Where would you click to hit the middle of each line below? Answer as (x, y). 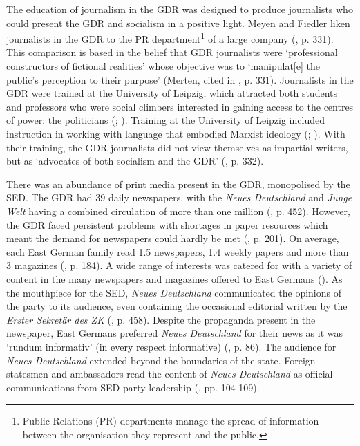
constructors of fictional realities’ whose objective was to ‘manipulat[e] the (163, 66)
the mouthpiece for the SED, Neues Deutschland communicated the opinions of (174, 292)
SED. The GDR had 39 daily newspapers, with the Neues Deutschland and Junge (179, 197)
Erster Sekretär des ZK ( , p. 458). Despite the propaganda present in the (161, 319)
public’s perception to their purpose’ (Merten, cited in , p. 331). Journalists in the (180, 79)
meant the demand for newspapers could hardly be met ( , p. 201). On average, (173, 238)
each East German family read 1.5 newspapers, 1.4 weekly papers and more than (178, 251)
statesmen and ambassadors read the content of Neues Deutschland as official (170, 374)
